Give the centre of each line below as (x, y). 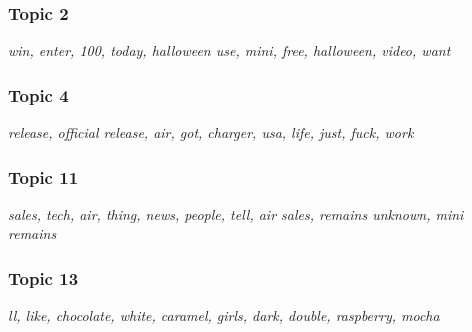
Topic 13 (43, 277)
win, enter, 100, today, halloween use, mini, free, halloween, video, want (229, 50)
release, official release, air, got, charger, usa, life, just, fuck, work (211, 132)
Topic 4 (38, 94)
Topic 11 (43, 176)
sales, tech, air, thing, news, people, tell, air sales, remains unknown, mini (236, 213)
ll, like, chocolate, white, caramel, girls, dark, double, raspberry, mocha (224, 315)
